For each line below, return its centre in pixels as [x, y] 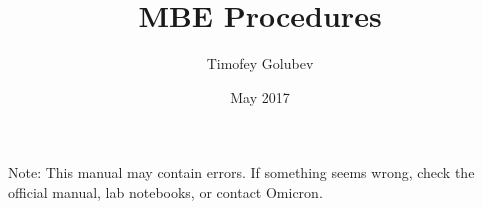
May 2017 [260, 96]
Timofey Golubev [260, 63]
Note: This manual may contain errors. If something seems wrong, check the [241, 172]
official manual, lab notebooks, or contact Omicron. [165, 191]
